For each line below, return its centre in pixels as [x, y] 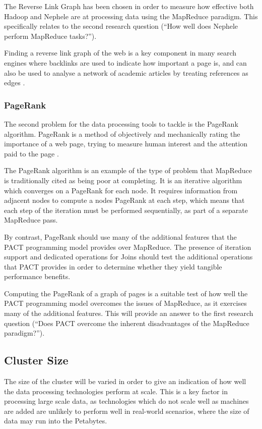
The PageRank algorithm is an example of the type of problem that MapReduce [128, 170]
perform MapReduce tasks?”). [50, 36]
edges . [15, 83]
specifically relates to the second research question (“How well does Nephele [121, 26]
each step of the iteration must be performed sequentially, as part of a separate [126, 210]
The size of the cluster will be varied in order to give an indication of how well [125, 381]
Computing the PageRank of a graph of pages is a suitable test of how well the [126, 293]
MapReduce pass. [31, 220]
